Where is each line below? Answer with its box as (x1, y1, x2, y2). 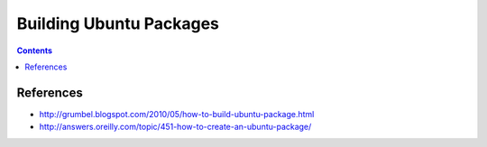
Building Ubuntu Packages (16, 14, 220, 33)
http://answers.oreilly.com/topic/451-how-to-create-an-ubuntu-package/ (39, 122, 312, 133)
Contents (16, 45, 53, 56)
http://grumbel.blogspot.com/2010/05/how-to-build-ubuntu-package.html (39, 108, 315, 119)
